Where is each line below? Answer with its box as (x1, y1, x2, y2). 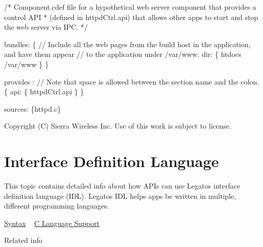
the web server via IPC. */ (4, 22, 88, 32)
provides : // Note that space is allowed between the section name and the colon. (4, 76, 259, 87)
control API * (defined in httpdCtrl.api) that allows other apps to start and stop (4, 11, 258, 22)
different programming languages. (4, 200, 109, 211)
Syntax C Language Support (4, 217, 100, 228)
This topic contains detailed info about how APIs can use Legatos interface (4, 180, 240, 191)
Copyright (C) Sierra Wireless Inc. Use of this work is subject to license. (4, 120, 231, 131)
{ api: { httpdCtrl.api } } (4, 86, 84, 97)
